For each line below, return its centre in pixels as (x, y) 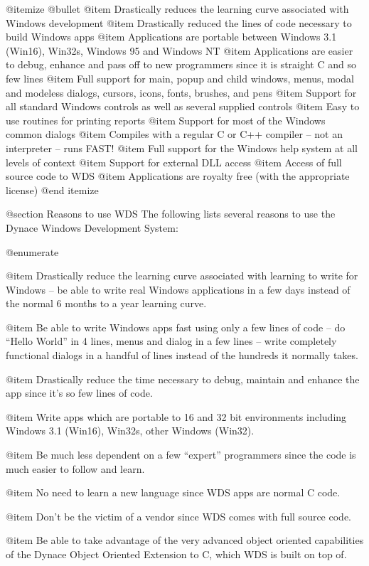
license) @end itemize (52, 189)
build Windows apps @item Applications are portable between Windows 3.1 (171, 37)
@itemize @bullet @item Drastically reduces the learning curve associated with (177, 9)
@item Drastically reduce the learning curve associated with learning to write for (182, 276)
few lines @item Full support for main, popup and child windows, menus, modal (180, 78)
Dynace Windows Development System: (92, 227)
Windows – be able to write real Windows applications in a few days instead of (178, 289)
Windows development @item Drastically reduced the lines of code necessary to (179, 22)
